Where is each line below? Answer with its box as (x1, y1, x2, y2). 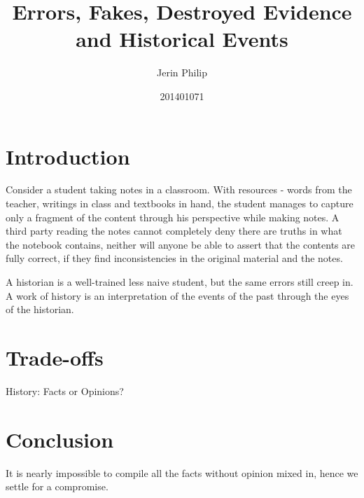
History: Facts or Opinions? (6, 383, 124, 398)
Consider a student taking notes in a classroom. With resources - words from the (6, 182, 352, 197)
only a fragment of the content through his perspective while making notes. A (6, 209, 339, 224)
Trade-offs (6, 343, 104, 371)
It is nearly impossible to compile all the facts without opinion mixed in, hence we (6, 465, 358, 480)
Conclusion (6, 424, 114, 453)
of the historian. (6, 302, 74, 317)
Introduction (6, 141, 130, 170)
